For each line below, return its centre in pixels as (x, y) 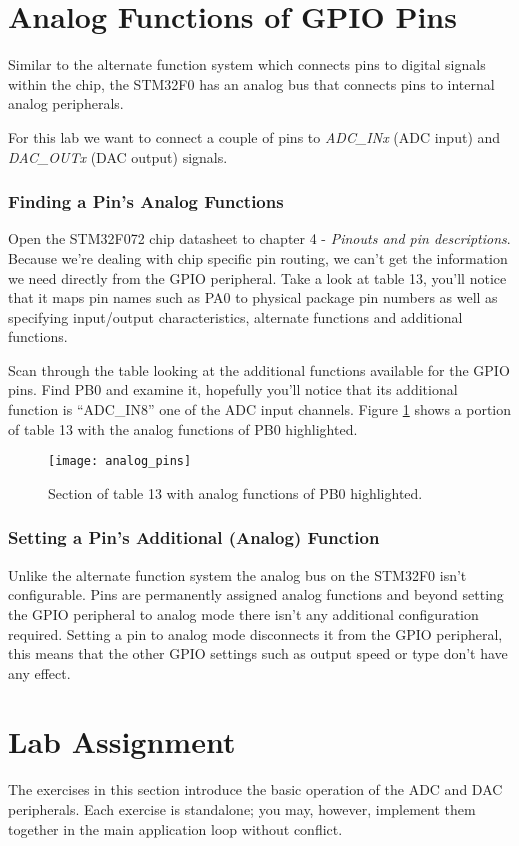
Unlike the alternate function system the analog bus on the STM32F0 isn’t (237, 574)
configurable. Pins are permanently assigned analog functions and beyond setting (256, 594)
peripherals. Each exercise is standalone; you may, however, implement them (242, 809)
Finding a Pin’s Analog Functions (146, 201)
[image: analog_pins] (120, 461)
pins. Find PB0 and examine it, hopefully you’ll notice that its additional (233, 389)
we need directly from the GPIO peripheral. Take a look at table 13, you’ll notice (257, 277)
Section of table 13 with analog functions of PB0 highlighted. (235, 492)
